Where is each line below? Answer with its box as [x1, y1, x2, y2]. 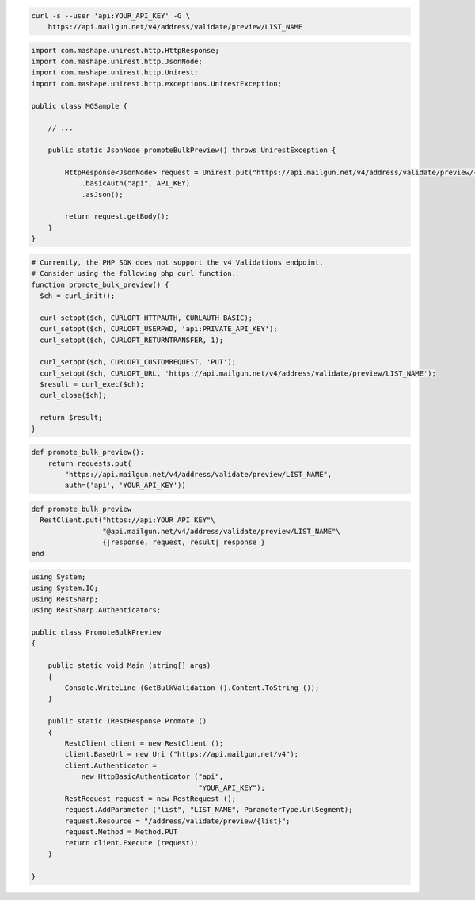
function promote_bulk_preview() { [31, 280, 169, 289]
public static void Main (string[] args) [47, 662, 211, 670]
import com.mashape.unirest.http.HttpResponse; [31, 46, 219, 55]
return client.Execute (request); [64, 838, 199, 848]
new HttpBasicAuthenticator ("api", [81, 772, 224, 781]
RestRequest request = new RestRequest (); [64, 794, 237, 803]
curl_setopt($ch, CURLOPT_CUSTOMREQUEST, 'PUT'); [40, 357, 237, 367]
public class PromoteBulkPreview [31, 628, 161, 637]
